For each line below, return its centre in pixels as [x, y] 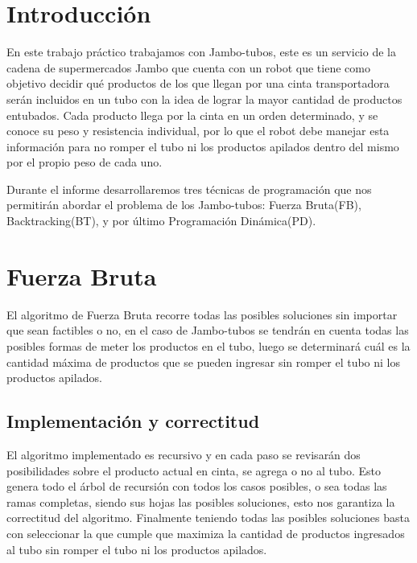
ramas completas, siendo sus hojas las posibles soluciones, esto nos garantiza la [201, 501]
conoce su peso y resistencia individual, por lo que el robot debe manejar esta [198, 131]
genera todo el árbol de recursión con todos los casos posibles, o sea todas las [197, 486]
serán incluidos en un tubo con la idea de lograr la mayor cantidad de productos [204, 99]
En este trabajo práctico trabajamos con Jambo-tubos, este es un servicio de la [201, 52]
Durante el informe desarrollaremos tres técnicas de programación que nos [189, 189]
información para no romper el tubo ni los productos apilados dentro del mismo [203, 146]
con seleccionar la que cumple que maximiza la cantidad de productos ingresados [206, 533]
